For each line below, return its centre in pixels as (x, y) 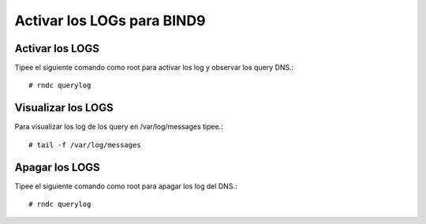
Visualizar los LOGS (64, 108)
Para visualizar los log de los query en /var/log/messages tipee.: (119, 127)
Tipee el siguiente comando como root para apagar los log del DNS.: (126, 186)
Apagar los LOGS (57, 167)
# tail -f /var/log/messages (85, 145)
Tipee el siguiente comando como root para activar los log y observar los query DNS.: (154, 68)
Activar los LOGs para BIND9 (110, 21)
